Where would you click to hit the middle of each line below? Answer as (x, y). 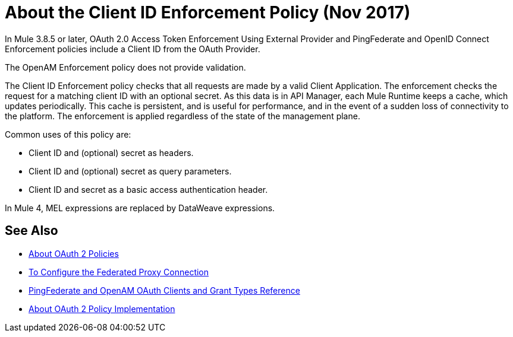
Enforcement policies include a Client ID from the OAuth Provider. (133, 49)
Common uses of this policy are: (68, 134)
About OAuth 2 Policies (74, 253)
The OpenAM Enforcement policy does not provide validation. (125, 67)
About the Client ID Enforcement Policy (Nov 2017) (208, 12)
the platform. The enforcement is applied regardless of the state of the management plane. (182, 116)
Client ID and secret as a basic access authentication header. (148, 189)
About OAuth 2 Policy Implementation (102, 309)
